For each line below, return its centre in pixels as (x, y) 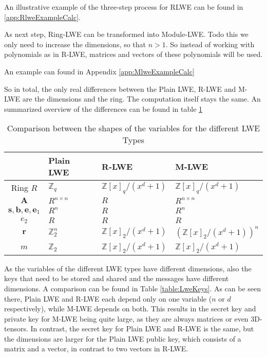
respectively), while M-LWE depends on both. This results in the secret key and (130, 309)
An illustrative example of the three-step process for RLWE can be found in (124, 7)
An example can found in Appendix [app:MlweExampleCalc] (99, 71)
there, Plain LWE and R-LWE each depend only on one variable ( (108, 298)
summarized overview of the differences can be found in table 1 (103, 108)
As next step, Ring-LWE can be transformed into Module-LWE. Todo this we (126, 34)
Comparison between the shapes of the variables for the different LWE (133, 128)
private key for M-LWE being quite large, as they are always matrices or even (126, 318)
